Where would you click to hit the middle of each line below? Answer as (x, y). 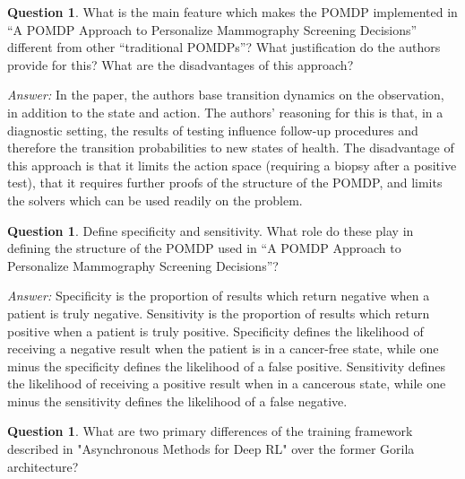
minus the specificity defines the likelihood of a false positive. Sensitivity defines (226, 366)
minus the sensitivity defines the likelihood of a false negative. (177, 401)
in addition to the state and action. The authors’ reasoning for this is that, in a (225, 112)
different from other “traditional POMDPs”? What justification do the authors (224, 47)
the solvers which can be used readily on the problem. (155, 200)
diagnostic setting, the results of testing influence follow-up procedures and (213, 130)
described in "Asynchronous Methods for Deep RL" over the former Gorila (211, 449)
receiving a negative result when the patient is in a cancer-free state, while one (223, 348)
